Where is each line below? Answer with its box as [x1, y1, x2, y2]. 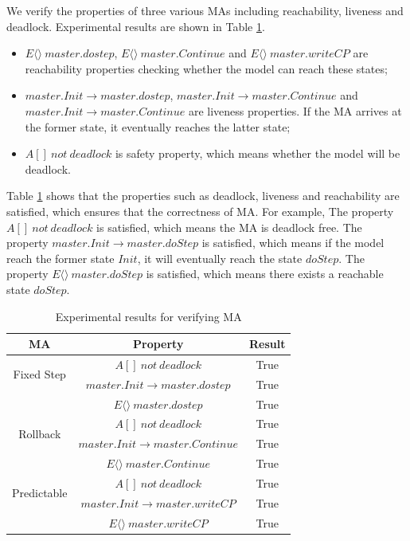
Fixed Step [13, 366, 66, 382]
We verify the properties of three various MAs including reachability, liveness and [6, 2, 404, 18]
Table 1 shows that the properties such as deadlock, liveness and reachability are [6, 187, 400, 204]
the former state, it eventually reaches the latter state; [25, 118, 291, 135]
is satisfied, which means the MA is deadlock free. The [96, 218, 362, 235]
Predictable [12, 484, 68, 501]
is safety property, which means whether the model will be [115, 145, 400, 162]
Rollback [18, 425, 61, 441]
